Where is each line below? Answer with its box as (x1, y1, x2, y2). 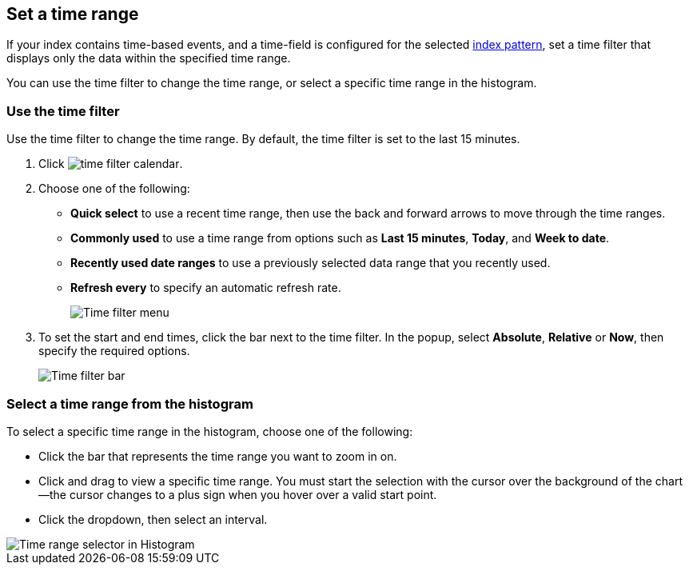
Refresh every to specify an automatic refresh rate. (70, 281, 341, 295)
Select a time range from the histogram (6, 395, 253, 412)
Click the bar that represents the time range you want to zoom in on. (38, 449, 397, 463)
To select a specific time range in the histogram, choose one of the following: (6, 424, 413, 438)
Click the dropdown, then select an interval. (38, 512, 268, 526)
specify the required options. (38, 344, 190, 358)
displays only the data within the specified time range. (6, 51, 291, 66)
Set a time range (6, 4, 139, 24)
